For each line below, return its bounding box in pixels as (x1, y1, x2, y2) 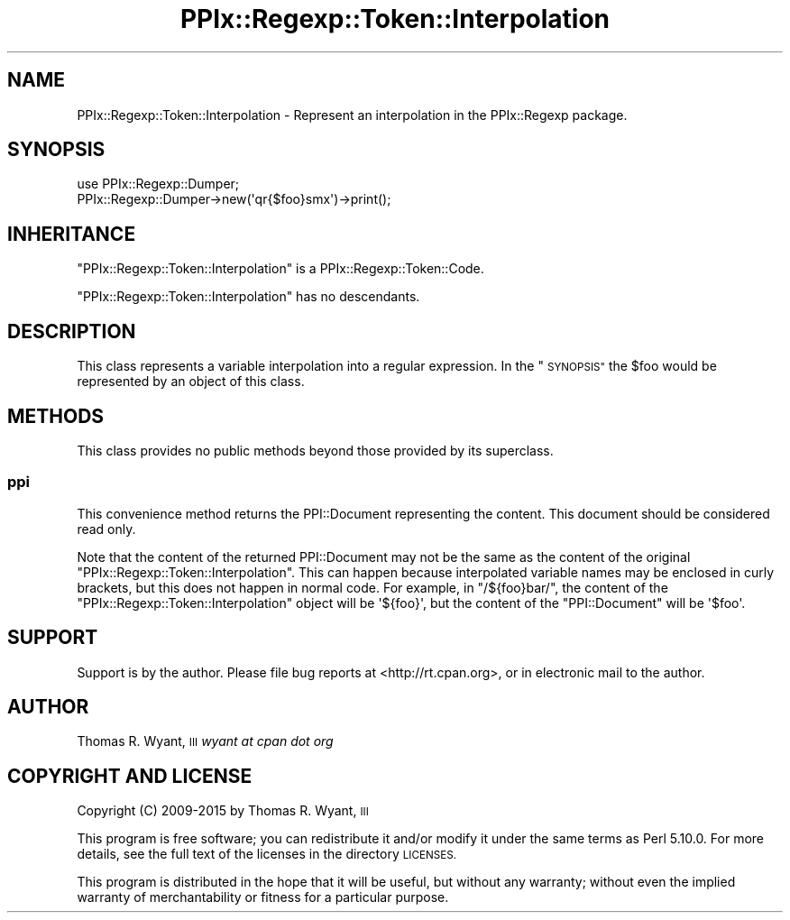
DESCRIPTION (7, 319, 136, 343)
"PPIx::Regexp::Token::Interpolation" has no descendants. (77, 289, 420, 305)
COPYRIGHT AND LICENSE (7, 764, 253, 787)
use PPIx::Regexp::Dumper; (77, 176, 240, 192)
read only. (77, 520, 136, 537)
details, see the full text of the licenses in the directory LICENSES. (77, 846, 457, 862)
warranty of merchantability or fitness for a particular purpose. (77, 889, 449, 906)
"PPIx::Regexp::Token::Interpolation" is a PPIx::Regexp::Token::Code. (77, 261, 484, 277)
